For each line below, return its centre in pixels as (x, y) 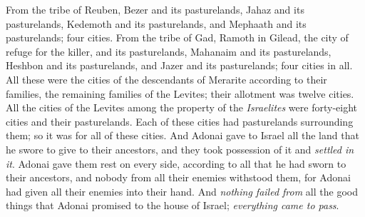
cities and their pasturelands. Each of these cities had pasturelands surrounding (180, 121)
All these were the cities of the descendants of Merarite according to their (166, 79)
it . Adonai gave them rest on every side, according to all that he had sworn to (176, 163)
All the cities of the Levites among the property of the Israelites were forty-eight (181, 107)
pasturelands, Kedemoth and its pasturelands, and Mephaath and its (156, 23)
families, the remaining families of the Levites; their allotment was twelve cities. (180, 93)
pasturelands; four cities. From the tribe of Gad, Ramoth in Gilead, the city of (177, 37)
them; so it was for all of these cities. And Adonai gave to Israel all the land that (182, 135)
